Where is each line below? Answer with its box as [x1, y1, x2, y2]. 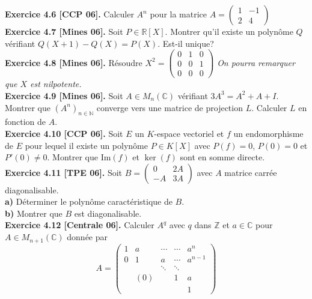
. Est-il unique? [158, 37, 214, 49]
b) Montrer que [5, 207, 63, 219]
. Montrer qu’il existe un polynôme [165, 25, 293, 37]
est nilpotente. [30, 77, 82, 90]
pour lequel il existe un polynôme [25, 139, 148, 151]
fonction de [5, 115, 46, 128]
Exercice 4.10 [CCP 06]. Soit [5, 127, 123, 139]
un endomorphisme [233, 127, 304, 139]
